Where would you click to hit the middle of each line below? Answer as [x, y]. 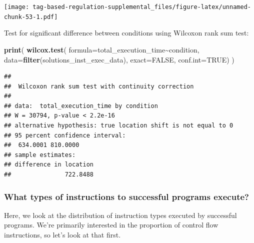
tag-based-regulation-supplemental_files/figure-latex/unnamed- [142, 7]
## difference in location [49, 165]
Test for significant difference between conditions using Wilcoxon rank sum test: [126, 33]
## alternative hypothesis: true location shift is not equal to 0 [119, 126]
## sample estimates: [40, 155]
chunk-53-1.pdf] [31, 17]
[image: [17, 7]
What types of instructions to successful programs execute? [126, 196]
